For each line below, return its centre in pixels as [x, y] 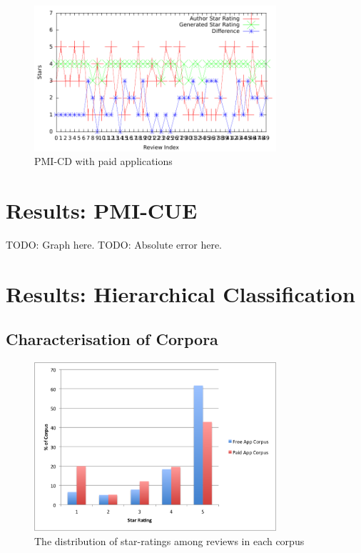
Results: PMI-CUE [102, 210]
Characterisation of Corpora [112, 339]
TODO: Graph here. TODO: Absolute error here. [114, 244]
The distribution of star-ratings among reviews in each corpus [169, 540]
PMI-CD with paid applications [103, 161]
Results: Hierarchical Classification [180, 293]
